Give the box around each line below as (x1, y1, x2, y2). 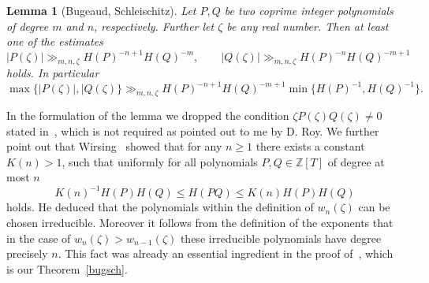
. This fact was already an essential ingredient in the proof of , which (58, 245, 394, 262)
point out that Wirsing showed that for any (6, 138, 222, 155)
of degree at (327, 153, 385, 169)
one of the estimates (6, 33, 103, 50)
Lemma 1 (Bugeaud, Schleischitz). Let (6, 2, 196, 18)
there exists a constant (256, 138, 365, 155)
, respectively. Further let (94, 17, 214, 34)
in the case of (6, 229, 71, 246)
